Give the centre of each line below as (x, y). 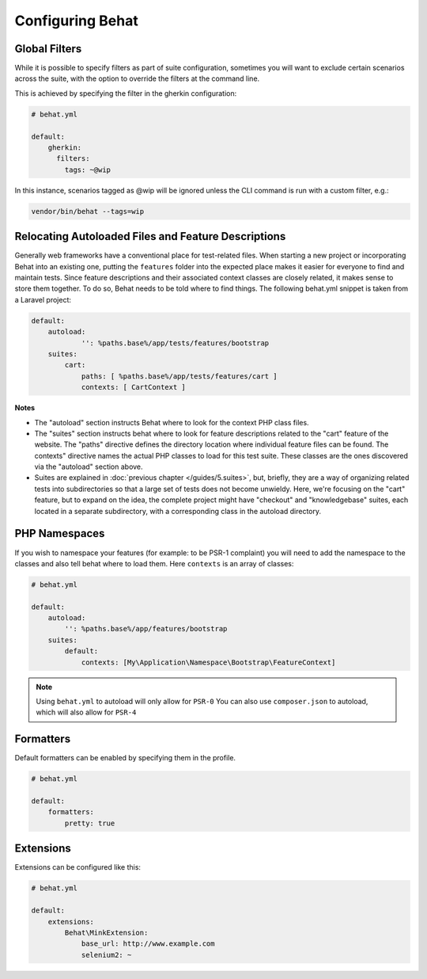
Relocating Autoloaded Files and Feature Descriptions (150, 236)
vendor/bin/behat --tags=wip (88, 211)
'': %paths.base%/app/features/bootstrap (146, 629)
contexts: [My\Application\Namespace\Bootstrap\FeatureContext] (208, 662)
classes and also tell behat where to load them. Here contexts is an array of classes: (154, 563)
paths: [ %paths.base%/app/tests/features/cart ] (179, 376)
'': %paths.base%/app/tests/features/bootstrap (175, 343)
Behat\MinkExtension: (106, 932)
